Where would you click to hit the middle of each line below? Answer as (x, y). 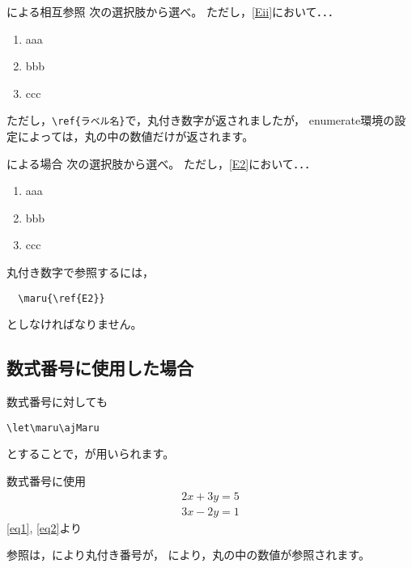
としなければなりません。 (74, 324)
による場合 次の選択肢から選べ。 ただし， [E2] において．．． (161, 163)
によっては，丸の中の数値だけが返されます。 (136, 136)
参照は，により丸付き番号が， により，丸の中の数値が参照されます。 (188, 555)
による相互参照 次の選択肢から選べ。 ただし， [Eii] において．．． (173, 11)
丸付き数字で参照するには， (80, 272)
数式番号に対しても (57, 402)
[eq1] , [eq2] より (45, 527)
